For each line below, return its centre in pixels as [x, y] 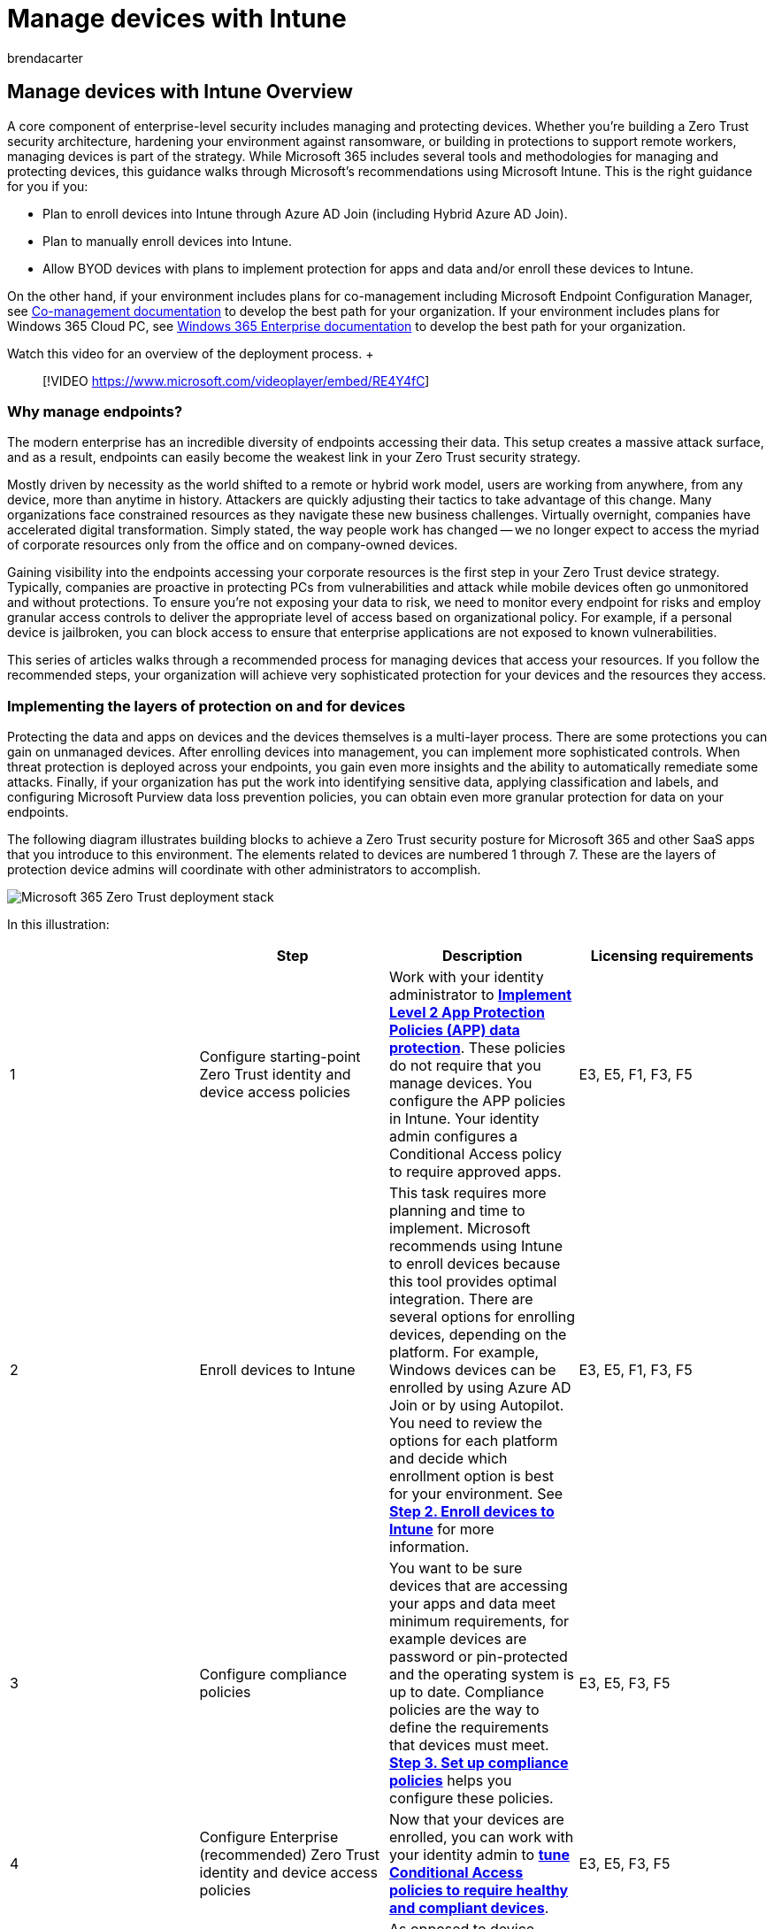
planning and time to [457, 1211]
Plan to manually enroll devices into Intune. [167, 241]
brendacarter [45, 58]
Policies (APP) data [455, 1030]
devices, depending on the [478, 1335]
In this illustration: [58, 925]
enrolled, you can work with [482, 1837]
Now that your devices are [477, 1820]
